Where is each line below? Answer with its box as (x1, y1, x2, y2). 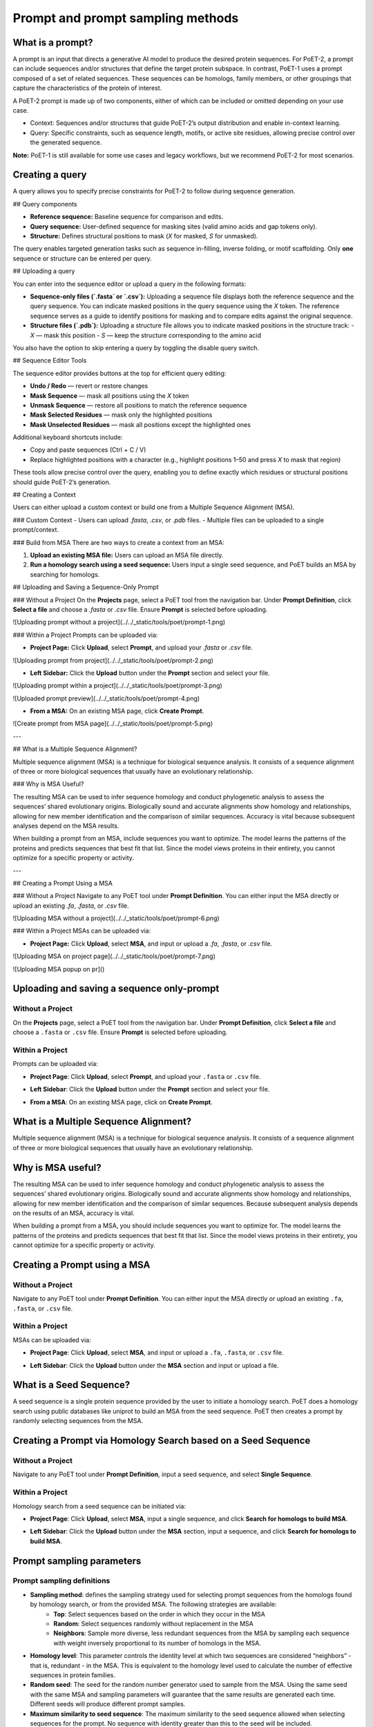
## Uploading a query (12, 267, 75, 276)
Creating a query (12, 169, 87, 181)
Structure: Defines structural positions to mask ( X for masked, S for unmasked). (30, 232, 258, 240)
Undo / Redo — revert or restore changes (30, 382, 149, 390)
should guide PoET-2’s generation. (12, 477, 111, 486)
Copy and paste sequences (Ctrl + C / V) (30, 446, 146, 454)
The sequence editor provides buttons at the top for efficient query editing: (12, 369, 227, 377)
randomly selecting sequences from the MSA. (12, 1417, 144, 1425)
